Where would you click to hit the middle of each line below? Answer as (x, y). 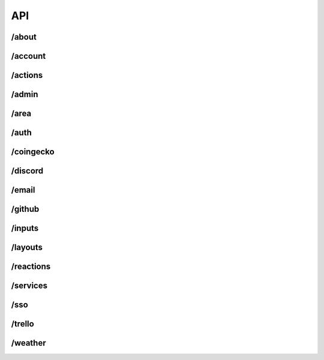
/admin (25, 94)
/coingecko (33, 152)
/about (24, 37)
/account (28, 56)
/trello (22, 324)
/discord (27, 171)
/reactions (31, 267)
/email (23, 190)
